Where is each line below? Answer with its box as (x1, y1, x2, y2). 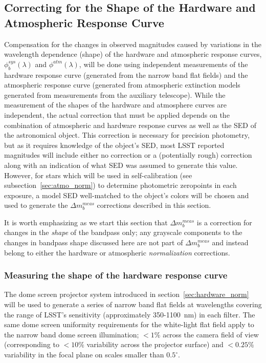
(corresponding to (4, 339, 59, 350)
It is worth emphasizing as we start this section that (4, 217, 168, 227)
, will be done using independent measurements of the (79, 58, 248, 69)
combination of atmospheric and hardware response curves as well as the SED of (4, 119, 256, 130)
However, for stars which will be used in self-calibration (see (4, 169, 192, 180)
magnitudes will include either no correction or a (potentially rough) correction (4, 150, 252, 160)
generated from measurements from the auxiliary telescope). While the (4, 89, 226, 100)
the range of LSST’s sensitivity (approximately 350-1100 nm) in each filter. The (4, 309, 255, 319)
